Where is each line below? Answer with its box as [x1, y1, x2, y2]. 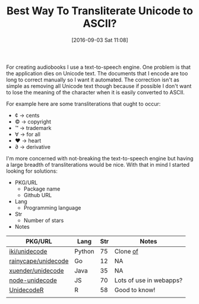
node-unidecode [9, 276, 58, 284]
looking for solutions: [6, 167, 58, 175]
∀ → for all [14, 131, 40, 138]
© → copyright [14, 118, 52, 125]
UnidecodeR [9, 286, 44, 294]
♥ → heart [14, 137, 42, 144]
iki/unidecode [9, 247, 48, 255]
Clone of [114, 247, 138, 255]
